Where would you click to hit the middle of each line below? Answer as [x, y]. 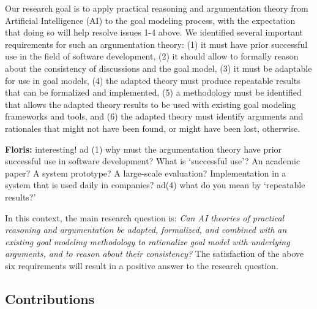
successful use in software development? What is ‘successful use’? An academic [153, 161]
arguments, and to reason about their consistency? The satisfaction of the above [155, 254]
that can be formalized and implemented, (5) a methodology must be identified [153, 92]
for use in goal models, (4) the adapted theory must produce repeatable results [153, 80]
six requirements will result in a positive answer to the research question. [142, 265]
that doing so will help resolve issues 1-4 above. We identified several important [154, 32]
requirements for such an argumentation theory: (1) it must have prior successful [156, 44]
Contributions [50, 298]
